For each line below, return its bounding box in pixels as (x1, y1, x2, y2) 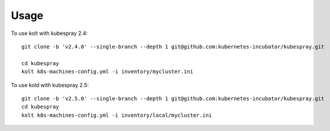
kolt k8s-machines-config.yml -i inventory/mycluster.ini (21, 68, 194, 75)
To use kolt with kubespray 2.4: (11, 30, 88, 37)
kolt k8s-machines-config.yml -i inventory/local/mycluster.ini (21, 111, 213, 119)
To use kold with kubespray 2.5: (11, 81, 89, 88)
